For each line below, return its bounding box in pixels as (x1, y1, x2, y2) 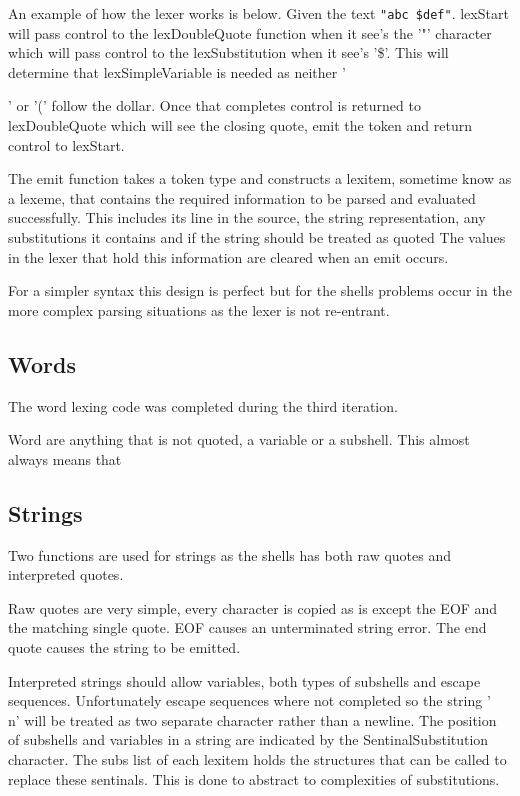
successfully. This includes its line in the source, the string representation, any (8, 207, 486, 228)
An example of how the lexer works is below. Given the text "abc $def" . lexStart (8, 3, 509, 23)
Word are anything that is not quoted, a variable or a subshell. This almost (8, 429, 470, 450)
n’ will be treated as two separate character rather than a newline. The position (8, 709, 497, 730)
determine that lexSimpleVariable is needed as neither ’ (8, 61, 346, 82)
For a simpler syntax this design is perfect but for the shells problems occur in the (8, 280, 512, 301)
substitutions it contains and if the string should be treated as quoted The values (8, 227, 506, 247)
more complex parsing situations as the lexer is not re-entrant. (8, 299, 390, 320)
